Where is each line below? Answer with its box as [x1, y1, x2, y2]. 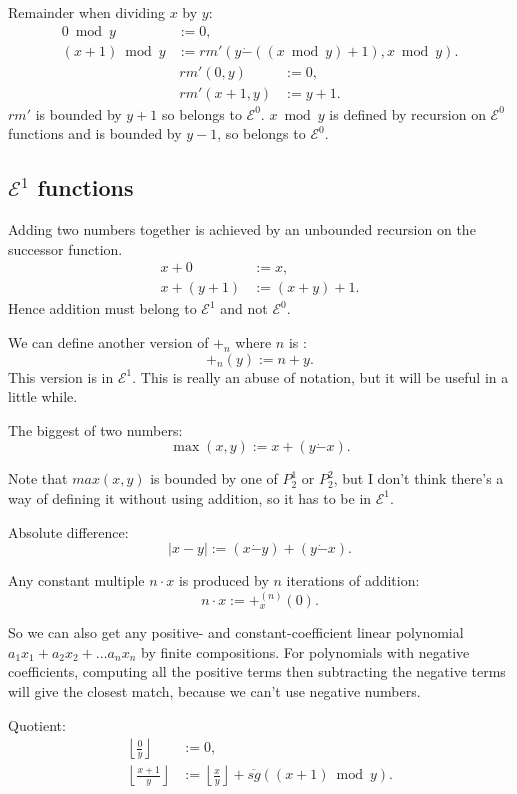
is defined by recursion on [329, 103, 486, 124]
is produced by [178, 570, 269, 591]
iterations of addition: [286, 570, 420, 591]
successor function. [8, 238, 123, 259]
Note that [8, 468, 68, 489]
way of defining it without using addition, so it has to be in [8, 487, 372, 508]
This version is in [8, 366, 114, 387]
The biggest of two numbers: [8, 419, 183, 440]
